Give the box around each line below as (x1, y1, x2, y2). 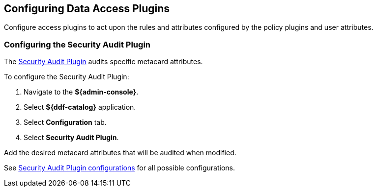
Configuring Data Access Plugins (4, 2, 170, 15)
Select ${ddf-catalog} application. (24, 103, 136, 112)
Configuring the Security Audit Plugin (4, 39, 151, 49)
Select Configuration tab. (24, 118, 107, 127)
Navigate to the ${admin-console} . (24, 88, 139, 96)
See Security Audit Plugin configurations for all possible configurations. (4, 164, 235, 172)
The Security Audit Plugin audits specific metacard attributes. (4, 57, 203, 66)
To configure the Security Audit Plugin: (4, 72, 129, 81)
